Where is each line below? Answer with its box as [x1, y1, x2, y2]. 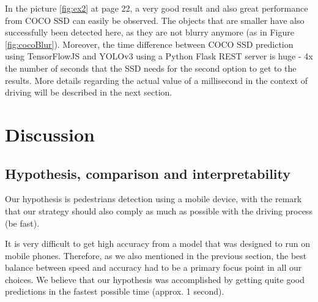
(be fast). [5, 216, 40, 229]
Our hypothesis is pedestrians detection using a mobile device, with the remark [5, 192, 302, 205]
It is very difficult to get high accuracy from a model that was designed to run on [5, 237, 310, 250]
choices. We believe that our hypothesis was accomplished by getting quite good [5, 273, 305, 285]
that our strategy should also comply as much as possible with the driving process [5, 204, 312, 217]
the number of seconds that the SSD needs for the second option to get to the [5, 61, 297, 74]
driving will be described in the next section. [5, 86, 172, 99]
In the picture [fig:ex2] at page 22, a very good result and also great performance [5, 2, 308, 14]
